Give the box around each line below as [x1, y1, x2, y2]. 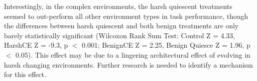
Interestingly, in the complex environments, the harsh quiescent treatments [4, 1, 233, 11]
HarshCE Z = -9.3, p [4, 40, 68, 50]
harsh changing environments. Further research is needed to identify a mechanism [4, 59, 253, 70]
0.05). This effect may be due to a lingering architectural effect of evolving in [15, 49, 251, 60]
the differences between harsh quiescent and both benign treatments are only [4, 20, 239, 31]
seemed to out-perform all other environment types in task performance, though [4, 10, 249, 21]
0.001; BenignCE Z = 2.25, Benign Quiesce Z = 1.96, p [82, 40, 251, 50]
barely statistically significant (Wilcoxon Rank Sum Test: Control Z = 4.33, [4, 30, 235, 40]
